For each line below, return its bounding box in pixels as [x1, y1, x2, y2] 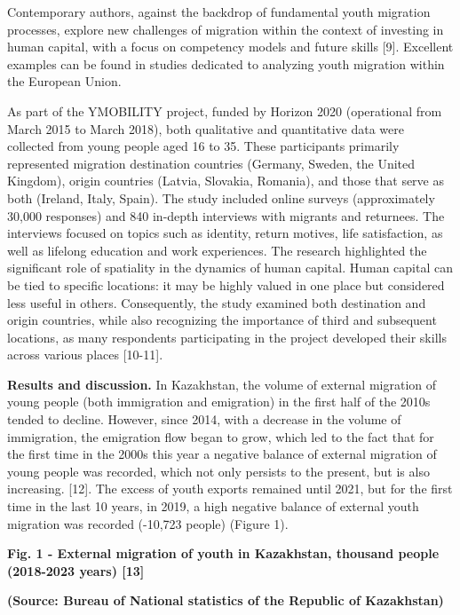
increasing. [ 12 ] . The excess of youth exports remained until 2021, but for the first [7, 479, 453, 498]
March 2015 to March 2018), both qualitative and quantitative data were [7, 119, 404, 138]
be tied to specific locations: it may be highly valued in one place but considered [7, 275, 445, 294]
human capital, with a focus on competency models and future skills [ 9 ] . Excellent [7, 37, 454, 56]
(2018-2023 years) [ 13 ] [7, 561, 145, 580]
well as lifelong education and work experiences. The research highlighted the [7, 240, 427, 259]
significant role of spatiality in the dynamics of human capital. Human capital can [7, 258, 453, 277]
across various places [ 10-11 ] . [7, 345, 163, 364]
